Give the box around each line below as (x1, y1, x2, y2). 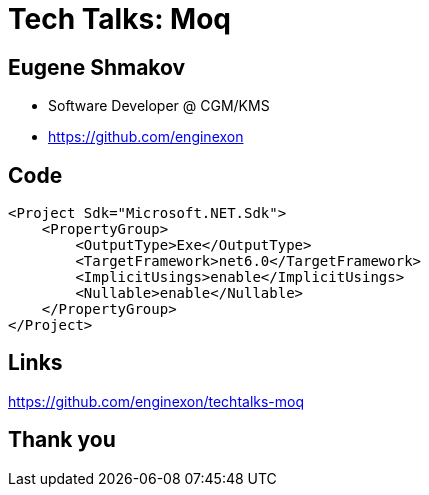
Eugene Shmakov (8, 54, 186, 80)
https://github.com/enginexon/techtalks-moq (8, 392, 305, 410)
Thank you (8, 427, 116, 453)
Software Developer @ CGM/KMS (48, 97, 270, 115)
